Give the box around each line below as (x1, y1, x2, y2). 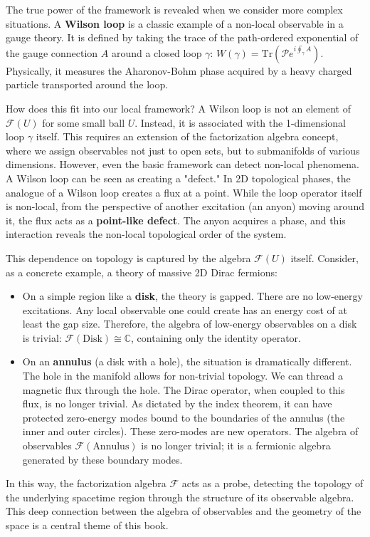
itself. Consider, (290, 250, 359, 265)
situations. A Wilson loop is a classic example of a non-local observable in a (6, 16, 344, 31)
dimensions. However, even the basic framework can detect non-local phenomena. (6, 157, 359, 172)
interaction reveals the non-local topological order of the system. (6, 226, 287, 241)
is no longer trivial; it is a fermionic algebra (141, 438, 331, 453)
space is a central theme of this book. (6, 518, 169, 532)
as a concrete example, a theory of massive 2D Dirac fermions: (6, 264, 277, 279)
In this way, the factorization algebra (6, 476, 166, 491)
